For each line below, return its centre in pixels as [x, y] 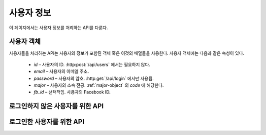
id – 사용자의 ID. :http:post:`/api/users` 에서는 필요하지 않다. [92, 65]
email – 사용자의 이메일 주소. [61, 71]
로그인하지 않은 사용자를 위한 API [56, 106]
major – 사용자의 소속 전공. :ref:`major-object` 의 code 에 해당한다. [99, 85]
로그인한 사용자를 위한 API [47, 122]
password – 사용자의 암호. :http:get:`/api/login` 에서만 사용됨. [94, 78]
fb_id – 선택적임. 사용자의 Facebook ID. [72, 92]
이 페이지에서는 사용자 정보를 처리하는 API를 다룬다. [59, 28]
